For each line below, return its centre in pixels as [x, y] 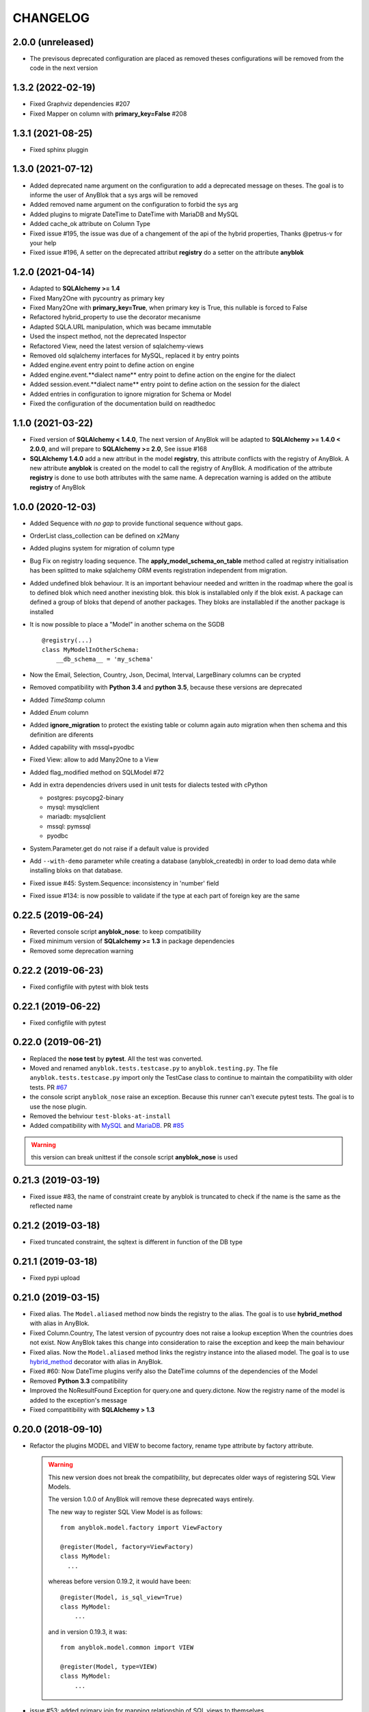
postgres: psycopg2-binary [85, 797]
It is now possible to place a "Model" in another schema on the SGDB [127, 625]
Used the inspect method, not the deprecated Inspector [108, 336]
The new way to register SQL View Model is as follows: [125, 1512]
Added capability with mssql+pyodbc [82, 747]
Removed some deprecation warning [82, 951]
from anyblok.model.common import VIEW [127, 1648]
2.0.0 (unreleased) [53, 42]
